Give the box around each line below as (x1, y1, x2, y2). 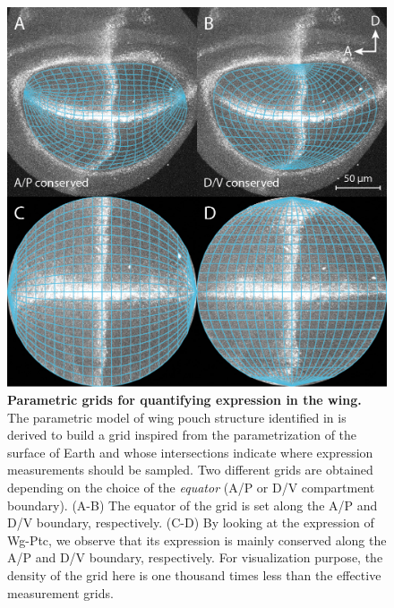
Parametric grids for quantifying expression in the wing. (7, 390, 362, 408)
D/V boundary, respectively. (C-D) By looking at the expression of (7, 513, 374, 532)
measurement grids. (7, 583, 114, 602)
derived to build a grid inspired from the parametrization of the (7, 425, 357, 444)
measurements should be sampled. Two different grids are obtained (7, 460, 373, 479)
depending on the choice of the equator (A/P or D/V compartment (7, 477, 375, 496)
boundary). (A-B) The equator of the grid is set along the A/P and (7, 495, 378, 514)
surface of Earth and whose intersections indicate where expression (7, 442, 373, 461)
